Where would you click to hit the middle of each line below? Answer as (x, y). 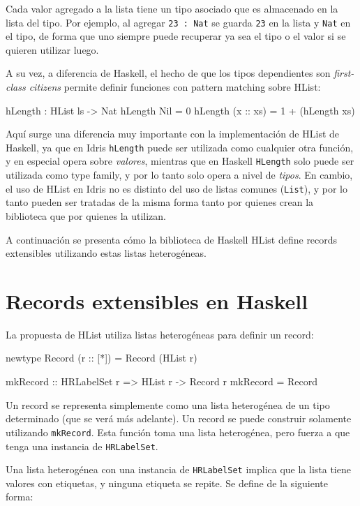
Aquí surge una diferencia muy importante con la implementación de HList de (173, 134)
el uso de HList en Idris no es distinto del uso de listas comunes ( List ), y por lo (177, 188)
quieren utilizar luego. (52, 49)
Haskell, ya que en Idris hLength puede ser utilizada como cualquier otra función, (180, 147)
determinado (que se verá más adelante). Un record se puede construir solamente (179, 418)
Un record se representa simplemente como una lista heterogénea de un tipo (168, 404)
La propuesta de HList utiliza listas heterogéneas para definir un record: (160, 334)
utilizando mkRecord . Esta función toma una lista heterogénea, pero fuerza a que (178, 432)
